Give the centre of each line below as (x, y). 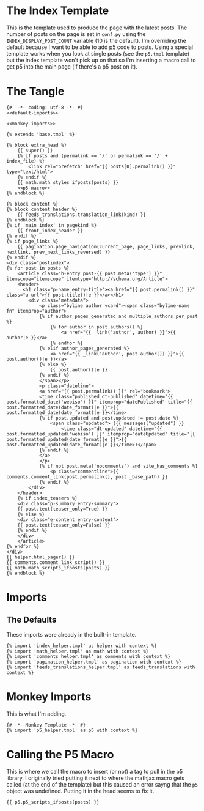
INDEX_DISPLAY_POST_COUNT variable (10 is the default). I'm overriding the (96, 40)
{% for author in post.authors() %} (97, 327)
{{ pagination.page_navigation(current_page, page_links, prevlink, (106, 246)
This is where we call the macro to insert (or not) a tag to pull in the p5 (95, 771)
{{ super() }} (35, 150)
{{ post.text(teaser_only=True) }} (63, 509)
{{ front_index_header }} (50, 231)
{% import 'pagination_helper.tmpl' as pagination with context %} (94, 662)
